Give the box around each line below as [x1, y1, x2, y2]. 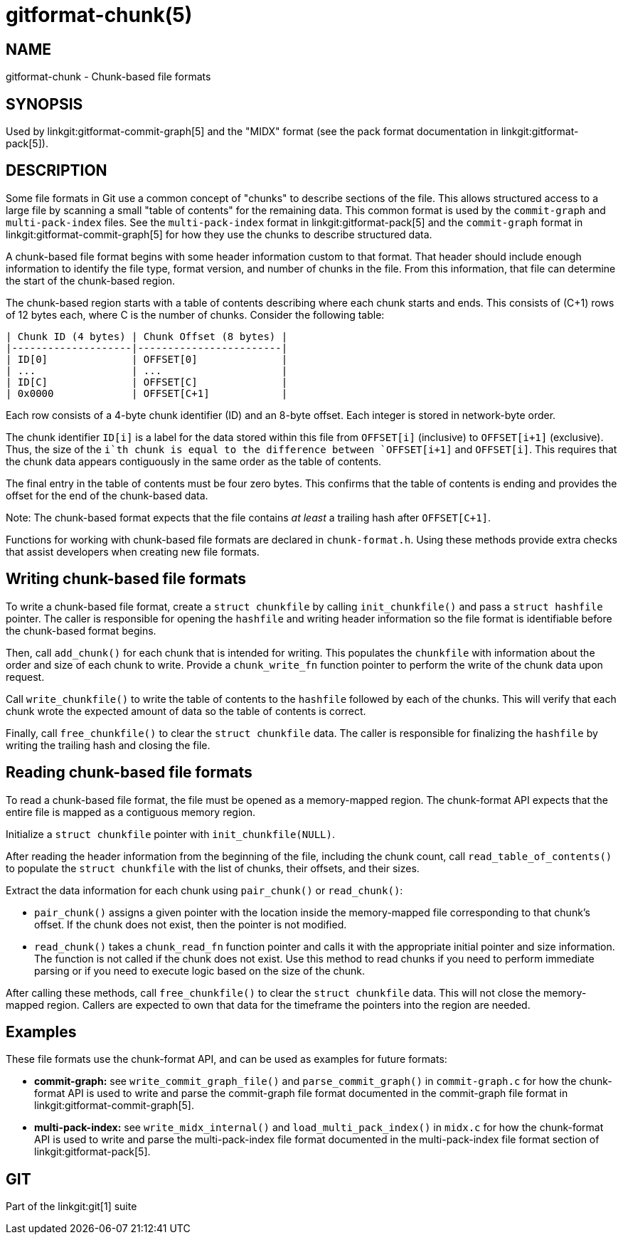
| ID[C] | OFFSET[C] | [6, 376, 288, 388]
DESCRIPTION [6, 161, 107, 180]
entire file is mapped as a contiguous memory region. [6, 805, 256, 818]
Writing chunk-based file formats [6, 570, 247, 588]
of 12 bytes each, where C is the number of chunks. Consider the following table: [6, 308, 385, 321]
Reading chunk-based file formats [6, 763, 252, 782]
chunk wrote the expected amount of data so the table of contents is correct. [6, 704, 366, 717]
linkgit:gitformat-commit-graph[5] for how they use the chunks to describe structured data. [6, 228, 432, 240]
